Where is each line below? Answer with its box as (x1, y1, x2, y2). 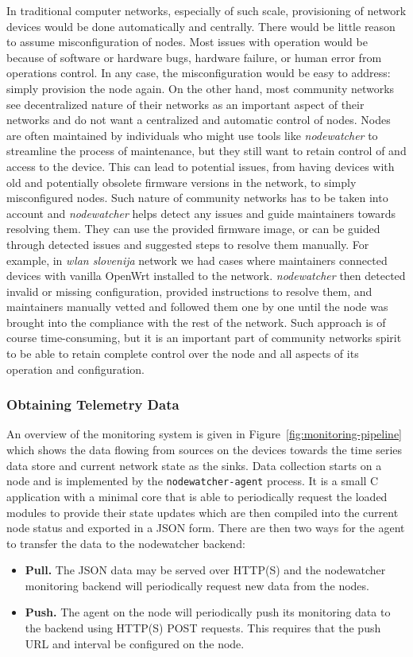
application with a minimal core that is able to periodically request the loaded (6, 488, 388, 504)
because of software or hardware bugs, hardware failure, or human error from (6, 49, 382, 65)
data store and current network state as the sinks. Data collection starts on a (6, 457, 382, 473)
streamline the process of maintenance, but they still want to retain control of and (6, 142, 407, 159)
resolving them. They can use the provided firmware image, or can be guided (6, 220, 380, 237)
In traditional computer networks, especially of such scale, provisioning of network (6, 2, 407, 18)
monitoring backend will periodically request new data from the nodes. (25, 577, 369, 593)
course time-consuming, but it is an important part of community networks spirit (6, 329, 402, 346)
